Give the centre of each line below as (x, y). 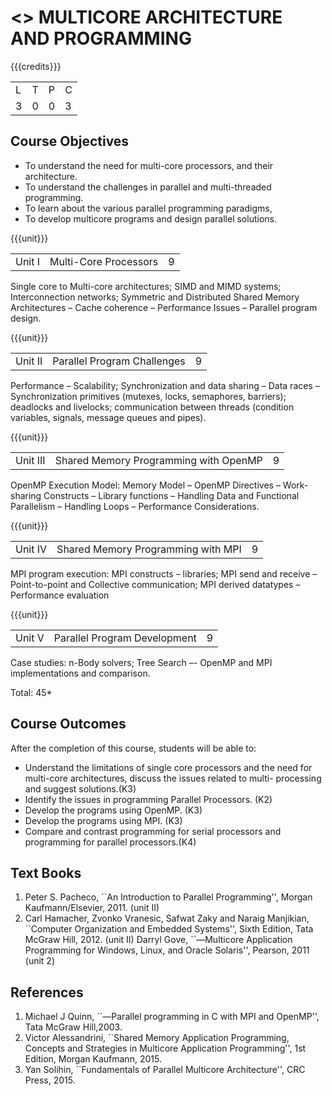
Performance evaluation (60, 595)
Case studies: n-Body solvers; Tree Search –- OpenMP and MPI (141, 662)
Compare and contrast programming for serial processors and (153, 831)
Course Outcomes (68, 724)
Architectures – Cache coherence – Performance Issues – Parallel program (164, 307)
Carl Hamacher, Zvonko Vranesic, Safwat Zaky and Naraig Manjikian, (167, 918)
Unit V (30, 638)
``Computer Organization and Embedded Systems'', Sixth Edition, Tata (169, 929)
